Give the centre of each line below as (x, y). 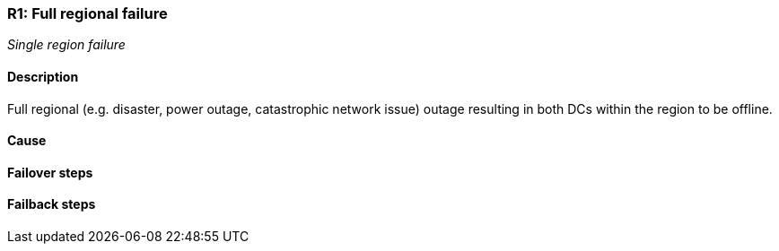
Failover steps (50, 172)
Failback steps (52, 204)
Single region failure (66, 45)
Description (43, 76)
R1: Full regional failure (88, 13)
